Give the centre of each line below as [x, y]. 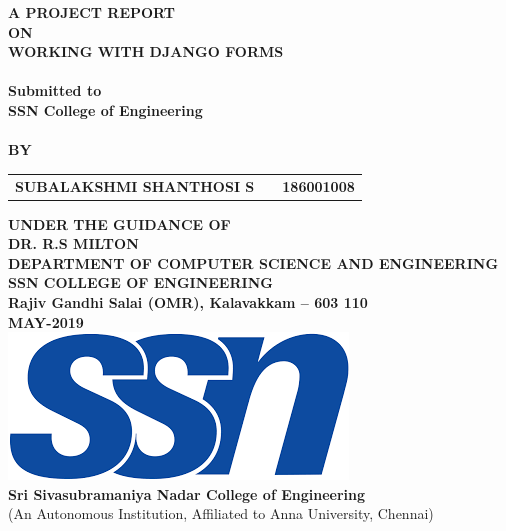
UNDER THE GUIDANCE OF [119, 223]
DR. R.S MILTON [73, 243]
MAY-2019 [46, 321]
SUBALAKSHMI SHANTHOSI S [135, 185]
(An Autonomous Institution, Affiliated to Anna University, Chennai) [221, 513]
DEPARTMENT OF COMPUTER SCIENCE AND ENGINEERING [253, 262]
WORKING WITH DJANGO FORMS [146, 51]
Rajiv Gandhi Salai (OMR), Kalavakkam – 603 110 [188, 301]
